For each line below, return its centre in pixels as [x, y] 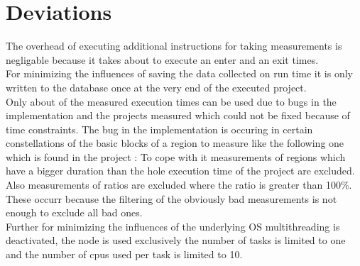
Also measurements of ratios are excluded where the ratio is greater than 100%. [179, 185]
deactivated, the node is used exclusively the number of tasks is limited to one [176, 240]
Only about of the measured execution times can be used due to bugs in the [171, 101]
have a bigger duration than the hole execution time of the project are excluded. [180, 171]
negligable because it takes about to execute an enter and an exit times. [162, 59]
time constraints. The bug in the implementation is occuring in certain [159, 129]
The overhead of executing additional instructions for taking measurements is [174, 46]
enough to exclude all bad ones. [74, 212]
